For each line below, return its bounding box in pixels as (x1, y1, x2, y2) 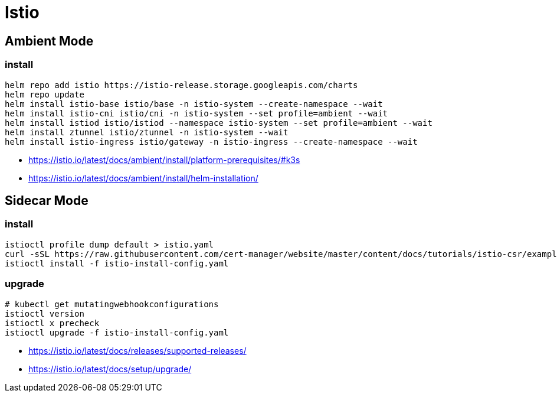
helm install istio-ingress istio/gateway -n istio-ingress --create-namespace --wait (5, 136, 418, 147)
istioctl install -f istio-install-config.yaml (5, 258, 229, 268)
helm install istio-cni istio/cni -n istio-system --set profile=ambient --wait (5, 108, 388, 118)
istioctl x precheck (5, 318, 100, 328)
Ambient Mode (5, 33, 94, 48)
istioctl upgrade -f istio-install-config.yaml (5, 327, 229, 337)
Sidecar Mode (5, 193, 89, 208)
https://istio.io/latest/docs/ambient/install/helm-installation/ (28, 173, 258, 183)
